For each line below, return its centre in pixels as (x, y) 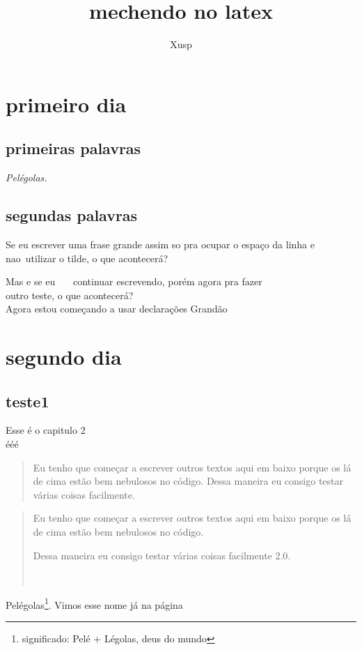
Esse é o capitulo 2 (46, 430)
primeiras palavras (73, 148)
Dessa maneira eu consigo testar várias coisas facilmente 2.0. (162, 555)
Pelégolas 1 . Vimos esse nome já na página (94, 603)
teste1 (27, 401)
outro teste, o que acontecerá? (70, 295)
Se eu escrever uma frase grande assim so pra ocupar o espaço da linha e (160, 244)
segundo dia (64, 357)
